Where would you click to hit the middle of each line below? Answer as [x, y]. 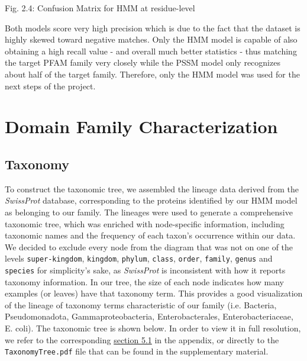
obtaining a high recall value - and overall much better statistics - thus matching [151, 51]
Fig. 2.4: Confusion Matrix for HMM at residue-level [100, 8]
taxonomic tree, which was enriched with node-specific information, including [145, 223]
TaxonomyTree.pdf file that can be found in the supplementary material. [137, 351]
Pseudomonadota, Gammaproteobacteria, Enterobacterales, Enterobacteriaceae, [149, 316]
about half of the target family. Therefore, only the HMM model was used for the [152, 74]
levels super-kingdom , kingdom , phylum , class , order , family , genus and [139, 258]
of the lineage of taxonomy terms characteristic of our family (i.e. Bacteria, [141, 304]
